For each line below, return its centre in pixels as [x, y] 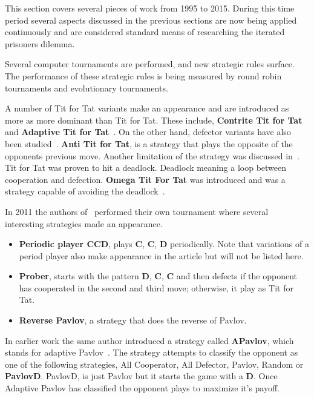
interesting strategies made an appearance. [84, 223]
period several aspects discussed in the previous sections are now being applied [151, 20]
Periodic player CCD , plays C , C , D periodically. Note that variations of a [164, 244]
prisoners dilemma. [40, 43]
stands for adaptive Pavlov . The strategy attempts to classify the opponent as [152, 352]
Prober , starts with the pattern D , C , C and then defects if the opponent [158, 276]
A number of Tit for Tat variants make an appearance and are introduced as [147, 108]
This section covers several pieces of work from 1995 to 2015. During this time [150, 8]
